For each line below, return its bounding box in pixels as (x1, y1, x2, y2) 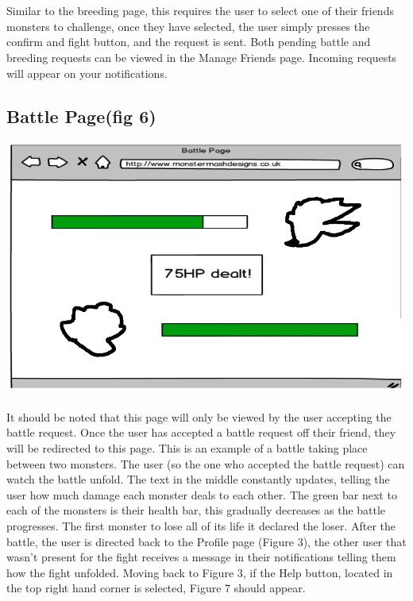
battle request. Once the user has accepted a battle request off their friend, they (6, 424, 396, 441)
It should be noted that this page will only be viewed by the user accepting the (6, 408, 392, 425)
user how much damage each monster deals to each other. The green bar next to (6, 486, 397, 503)
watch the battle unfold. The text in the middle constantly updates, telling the (6, 471, 390, 487)
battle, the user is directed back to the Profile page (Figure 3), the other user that (6, 533, 407, 549)
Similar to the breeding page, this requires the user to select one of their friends (6, 2, 394, 19)
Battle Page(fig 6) (6, 103, 156, 128)
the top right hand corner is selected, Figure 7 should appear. (6, 580, 306, 596)
